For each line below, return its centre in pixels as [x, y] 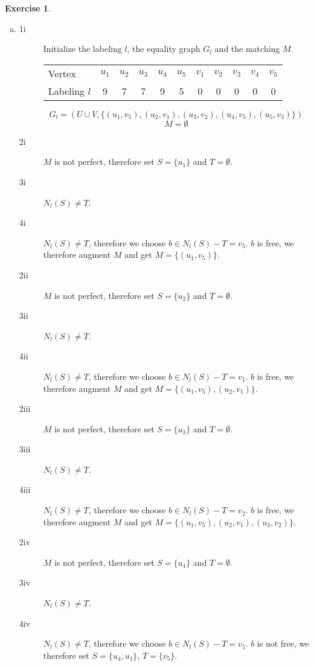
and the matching [247, 49]
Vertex [62, 73]
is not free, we [283, 643]
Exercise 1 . [28, 8]
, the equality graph [164, 49]
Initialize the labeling [82, 49]
